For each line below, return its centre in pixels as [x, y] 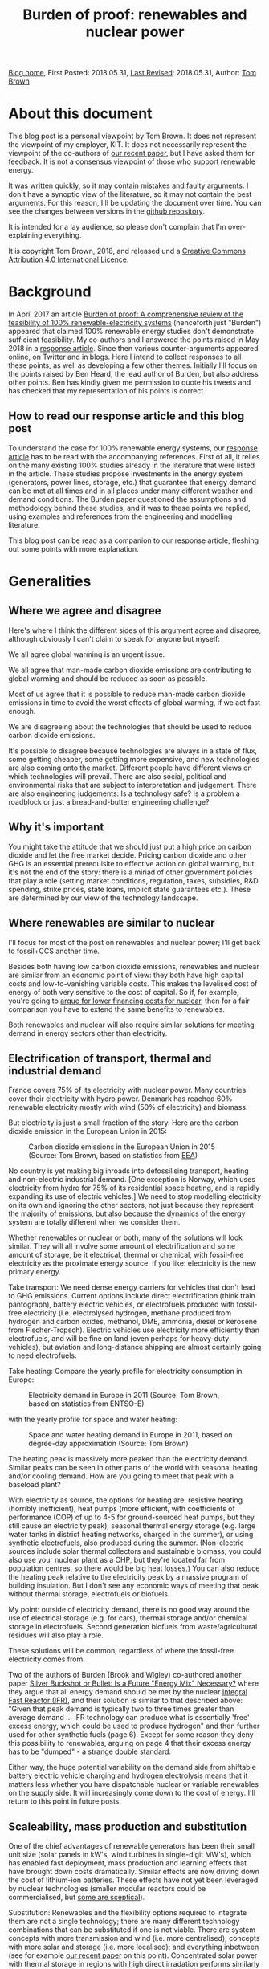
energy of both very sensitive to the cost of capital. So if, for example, [124, 992]
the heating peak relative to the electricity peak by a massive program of [128, 1577]
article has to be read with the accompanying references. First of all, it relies [134, 456]
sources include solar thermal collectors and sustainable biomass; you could [135, 1551]
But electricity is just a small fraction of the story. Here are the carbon [124, 1123]
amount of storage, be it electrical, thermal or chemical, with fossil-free [126, 1255]
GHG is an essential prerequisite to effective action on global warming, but [131, 863]
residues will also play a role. [56, 1635]
